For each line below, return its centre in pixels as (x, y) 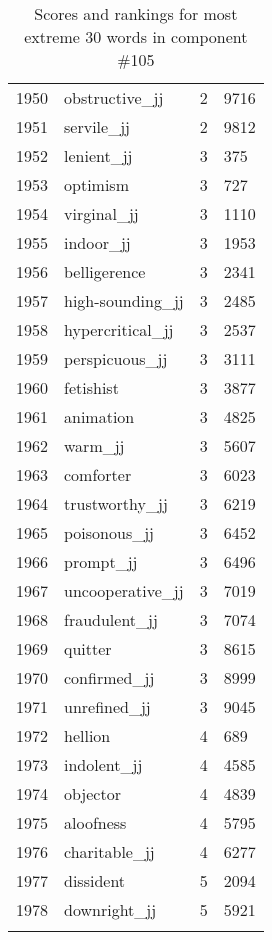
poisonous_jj (109, 532)
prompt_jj (101, 561)
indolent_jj (103, 764)
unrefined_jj (107, 706)
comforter (98, 474)
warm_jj (94, 445)
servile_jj (97, 126)
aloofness (95, 822)
